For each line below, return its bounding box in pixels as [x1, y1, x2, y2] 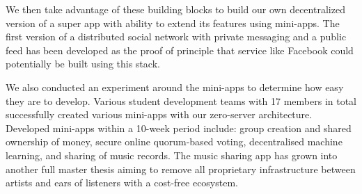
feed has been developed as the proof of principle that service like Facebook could [6, 42, 354, 57]
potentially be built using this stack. [6, 56, 160, 71]
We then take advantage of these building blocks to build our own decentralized [6, 2, 345, 16]
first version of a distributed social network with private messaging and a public [6, 29, 347, 44]
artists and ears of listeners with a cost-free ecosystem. [6, 175, 238, 190]
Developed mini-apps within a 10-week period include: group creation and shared [6, 120, 352, 135]
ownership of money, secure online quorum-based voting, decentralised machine [6, 134, 343, 149]
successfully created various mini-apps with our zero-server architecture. [6, 107, 313, 122]
